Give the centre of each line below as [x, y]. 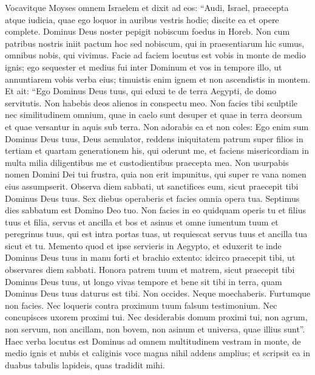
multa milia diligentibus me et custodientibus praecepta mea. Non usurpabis [147, 162]
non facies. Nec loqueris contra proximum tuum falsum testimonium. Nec [141, 305]
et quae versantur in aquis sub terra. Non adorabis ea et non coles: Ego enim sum [157, 126]
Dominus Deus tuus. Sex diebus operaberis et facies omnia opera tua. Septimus [152, 198]
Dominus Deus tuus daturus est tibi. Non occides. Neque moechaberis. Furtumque [158, 293]
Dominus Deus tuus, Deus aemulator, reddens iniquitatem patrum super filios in [154, 138]
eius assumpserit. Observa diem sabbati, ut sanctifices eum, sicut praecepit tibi [152, 186]
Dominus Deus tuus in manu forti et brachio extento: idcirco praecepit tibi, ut [150, 257]
